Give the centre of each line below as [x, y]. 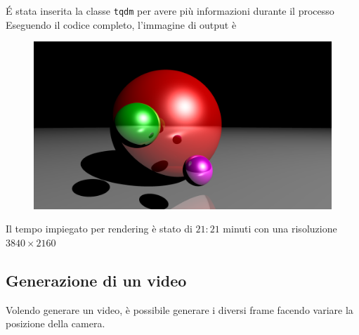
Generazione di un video [96, 280]
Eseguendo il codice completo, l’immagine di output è [121, 24]
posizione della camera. [56, 323]
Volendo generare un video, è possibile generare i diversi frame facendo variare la [179, 309]
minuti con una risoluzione [280, 229]
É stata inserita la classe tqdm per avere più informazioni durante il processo [170, 11]
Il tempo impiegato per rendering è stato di [99, 229]
